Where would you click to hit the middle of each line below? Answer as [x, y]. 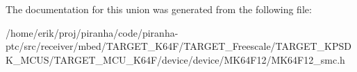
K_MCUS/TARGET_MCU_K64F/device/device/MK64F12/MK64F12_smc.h [175, 59]
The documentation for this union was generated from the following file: [159, 9]
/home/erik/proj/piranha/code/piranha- [92, 32]
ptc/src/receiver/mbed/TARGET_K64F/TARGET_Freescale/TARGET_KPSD [178, 46]
